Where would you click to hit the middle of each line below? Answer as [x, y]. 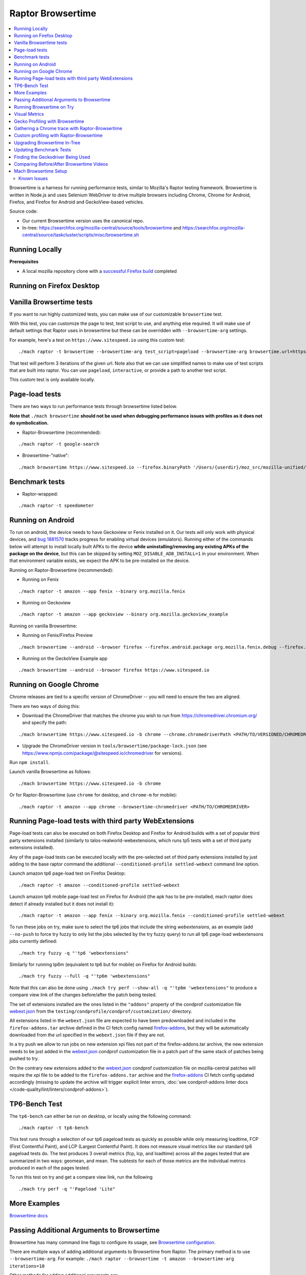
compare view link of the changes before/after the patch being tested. [83, 995]
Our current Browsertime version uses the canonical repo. [83, 221]
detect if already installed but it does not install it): [62, 904]
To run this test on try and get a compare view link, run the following [81, 1177]
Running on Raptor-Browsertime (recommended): [61, 570]
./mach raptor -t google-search [59, 444]
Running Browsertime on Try [44, 107]
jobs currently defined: [33, 941]
